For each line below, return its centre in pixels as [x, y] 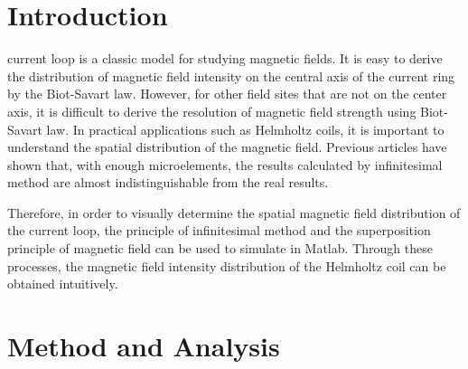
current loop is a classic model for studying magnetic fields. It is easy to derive [225, 58]
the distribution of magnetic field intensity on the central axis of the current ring [231, 76]
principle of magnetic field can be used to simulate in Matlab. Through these [220, 248]
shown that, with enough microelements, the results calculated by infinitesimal [225, 164]
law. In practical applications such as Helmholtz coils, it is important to [245, 129]
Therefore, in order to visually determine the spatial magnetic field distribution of [234, 212]
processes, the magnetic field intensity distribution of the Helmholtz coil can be [227, 265]
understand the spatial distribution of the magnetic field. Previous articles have [227, 147]
